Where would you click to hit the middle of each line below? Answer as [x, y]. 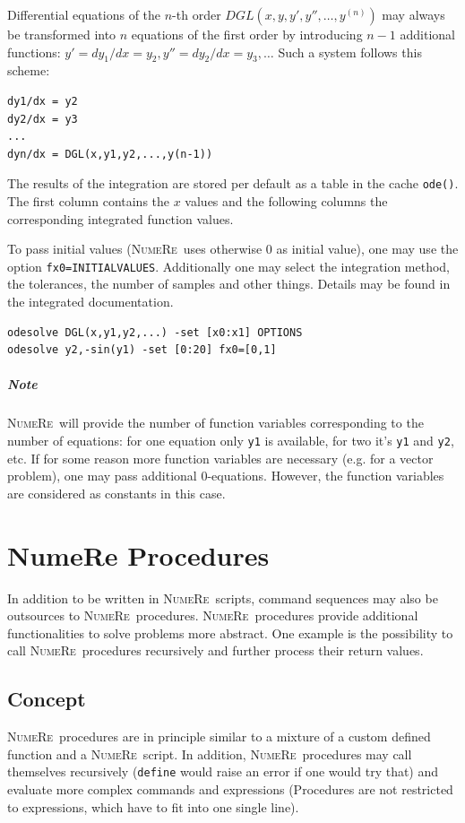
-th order [197, 14]
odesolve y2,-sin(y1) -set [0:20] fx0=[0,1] [142, 350]
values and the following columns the [286, 201]
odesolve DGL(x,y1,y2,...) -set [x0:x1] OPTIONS [155, 332]
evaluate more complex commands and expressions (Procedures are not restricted [230, 788]
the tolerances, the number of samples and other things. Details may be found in [229, 284]
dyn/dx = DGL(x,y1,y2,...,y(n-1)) [110, 154]
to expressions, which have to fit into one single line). [153, 806]
